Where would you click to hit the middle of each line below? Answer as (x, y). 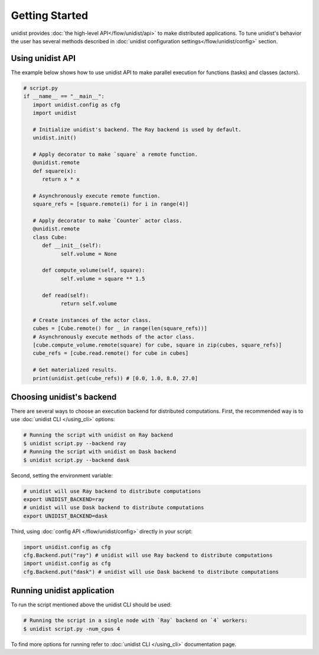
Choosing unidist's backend (64, 397)
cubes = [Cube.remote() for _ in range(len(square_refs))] (120, 328)
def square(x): (55, 171)
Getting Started (50, 15)
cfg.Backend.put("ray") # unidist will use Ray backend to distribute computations (148, 556)
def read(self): (66, 295)
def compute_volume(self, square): (94, 270)
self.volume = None (89, 254)
